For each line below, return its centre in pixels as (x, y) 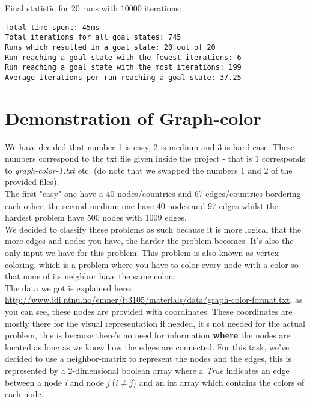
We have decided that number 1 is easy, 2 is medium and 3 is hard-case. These (150, 146)
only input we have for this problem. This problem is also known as (129, 252)
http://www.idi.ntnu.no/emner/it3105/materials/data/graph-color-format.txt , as (154, 300)
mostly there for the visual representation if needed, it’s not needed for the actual (155, 323)
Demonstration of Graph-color (133, 117)
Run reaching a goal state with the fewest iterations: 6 (123, 57)
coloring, (21, 264)
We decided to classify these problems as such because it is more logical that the (153, 229)
